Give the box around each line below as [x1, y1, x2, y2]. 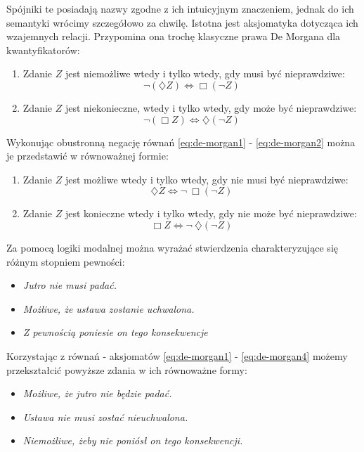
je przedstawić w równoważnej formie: [6, 148, 169, 163]
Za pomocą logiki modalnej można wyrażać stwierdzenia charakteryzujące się [6, 240, 338, 254]
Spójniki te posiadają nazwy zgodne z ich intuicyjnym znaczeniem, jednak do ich [6, 1, 354, 15]
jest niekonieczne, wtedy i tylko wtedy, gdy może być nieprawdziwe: [65, 100, 357, 115]
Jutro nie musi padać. [22, 278, 117, 292]
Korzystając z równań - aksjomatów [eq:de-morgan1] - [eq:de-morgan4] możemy [6, 348, 348, 363]
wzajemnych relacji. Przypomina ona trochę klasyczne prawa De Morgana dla [6, 29, 341, 44]
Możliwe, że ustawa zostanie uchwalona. [22, 301, 195, 316]
